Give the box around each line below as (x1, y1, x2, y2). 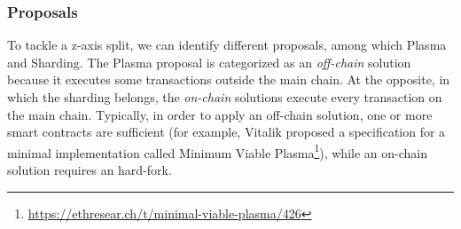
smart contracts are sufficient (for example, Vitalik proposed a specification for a (7, 122, 446, 141)
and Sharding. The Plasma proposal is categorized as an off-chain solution (7, 52, 411, 71)
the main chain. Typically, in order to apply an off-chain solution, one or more (7, 105, 433, 123)
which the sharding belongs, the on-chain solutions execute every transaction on (7, 88, 442, 106)
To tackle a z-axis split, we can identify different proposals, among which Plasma (7, 36, 447, 54)
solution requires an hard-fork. (7, 161, 172, 179)
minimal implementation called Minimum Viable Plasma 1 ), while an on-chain (7, 140, 427, 162)
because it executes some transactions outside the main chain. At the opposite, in (7, 70, 450, 89)
